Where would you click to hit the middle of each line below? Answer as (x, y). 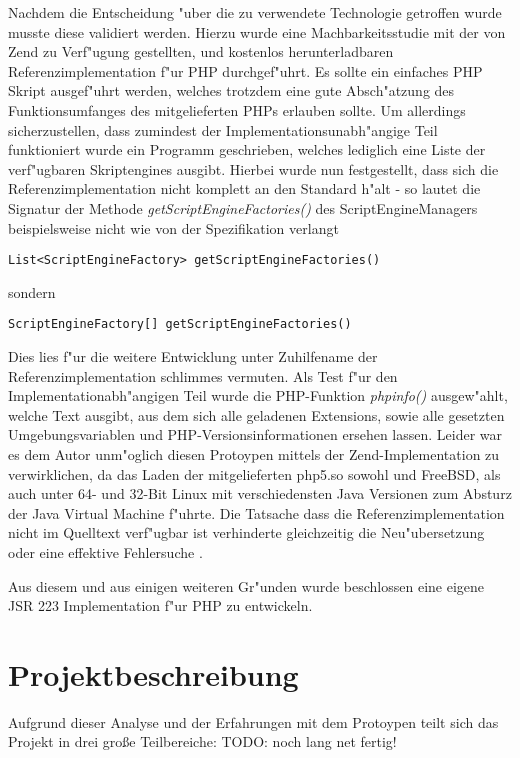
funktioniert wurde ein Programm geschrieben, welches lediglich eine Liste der (247, 149)
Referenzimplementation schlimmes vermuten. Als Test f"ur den (203, 375)
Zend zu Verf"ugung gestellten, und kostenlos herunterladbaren (201, 51)
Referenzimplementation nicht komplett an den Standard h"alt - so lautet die (244, 188)
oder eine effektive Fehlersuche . (105, 551)
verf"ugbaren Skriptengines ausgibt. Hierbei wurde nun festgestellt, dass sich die (253, 168)
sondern (32, 291)
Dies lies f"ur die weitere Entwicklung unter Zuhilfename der (193, 356)
